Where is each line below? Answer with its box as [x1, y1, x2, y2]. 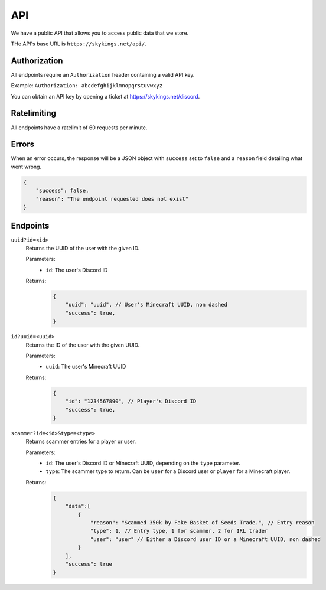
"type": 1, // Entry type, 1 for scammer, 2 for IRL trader [90, 527, 268, 534]
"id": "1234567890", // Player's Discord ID [65, 398, 197, 405]
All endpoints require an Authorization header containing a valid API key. [11, 71, 195, 78]
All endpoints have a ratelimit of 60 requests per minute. [11, 124, 148, 131]
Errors [11, 139, 35, 149]
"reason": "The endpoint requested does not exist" [35, 195, 189, 202]
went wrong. [11, 163, 41, 170]
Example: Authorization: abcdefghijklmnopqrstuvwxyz [11, 82, 162, 89]
